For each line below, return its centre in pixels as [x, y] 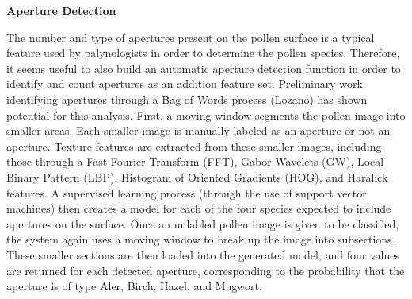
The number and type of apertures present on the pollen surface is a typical [191, 37]
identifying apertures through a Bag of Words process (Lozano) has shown [187, 99]
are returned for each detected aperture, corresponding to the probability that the [206, 270]
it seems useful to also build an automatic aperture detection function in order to [204, 68]
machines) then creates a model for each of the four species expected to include [199, 208]
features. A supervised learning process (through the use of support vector [187, 192]
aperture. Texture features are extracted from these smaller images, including [194, 146]
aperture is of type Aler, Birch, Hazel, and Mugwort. [134, 286]
